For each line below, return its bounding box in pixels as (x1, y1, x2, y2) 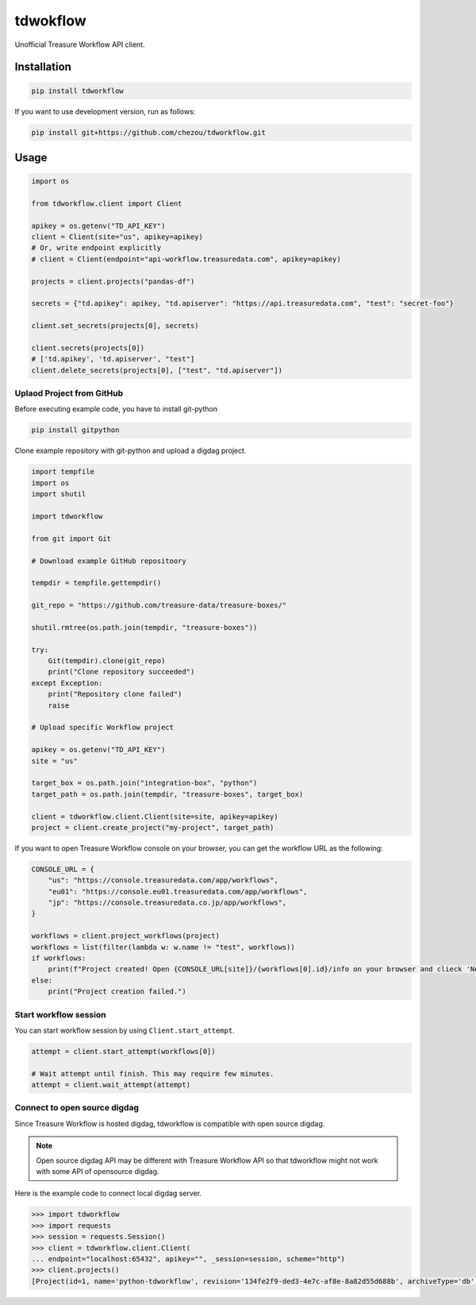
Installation (14, 60, 71, 74)
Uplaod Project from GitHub (14, 388, 124, 399)
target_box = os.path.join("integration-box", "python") (31, 778, 258, 788)
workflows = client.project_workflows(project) (31, 932, 220, 940)
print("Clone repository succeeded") (48, 667, 195, 677)
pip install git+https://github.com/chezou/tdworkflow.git (31, 128, 266, 137)
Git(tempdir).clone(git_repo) (48, 656, 166, 666)
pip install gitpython (31, 426, 120, 434)
